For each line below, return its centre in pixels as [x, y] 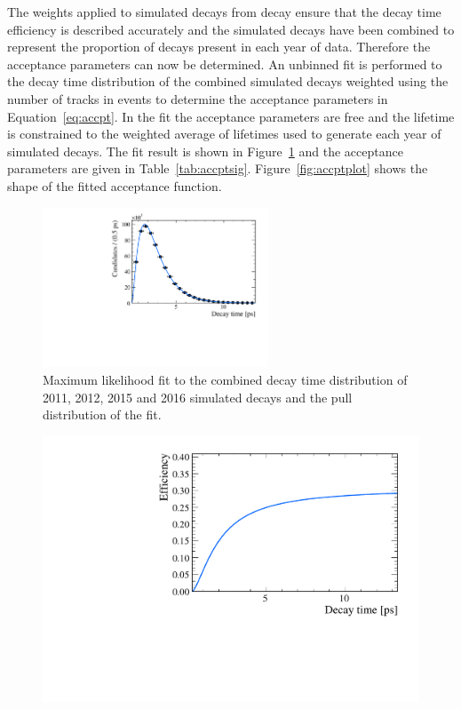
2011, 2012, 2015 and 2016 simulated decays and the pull [198, 397]
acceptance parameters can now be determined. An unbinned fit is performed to [225, 64]
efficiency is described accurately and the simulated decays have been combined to [231, 29]
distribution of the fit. [102, 414]
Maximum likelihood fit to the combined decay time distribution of [225, 379]
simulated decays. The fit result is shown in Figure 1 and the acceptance [205, 151]
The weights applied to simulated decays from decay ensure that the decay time [224, 12]
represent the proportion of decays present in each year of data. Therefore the [219, 47]
